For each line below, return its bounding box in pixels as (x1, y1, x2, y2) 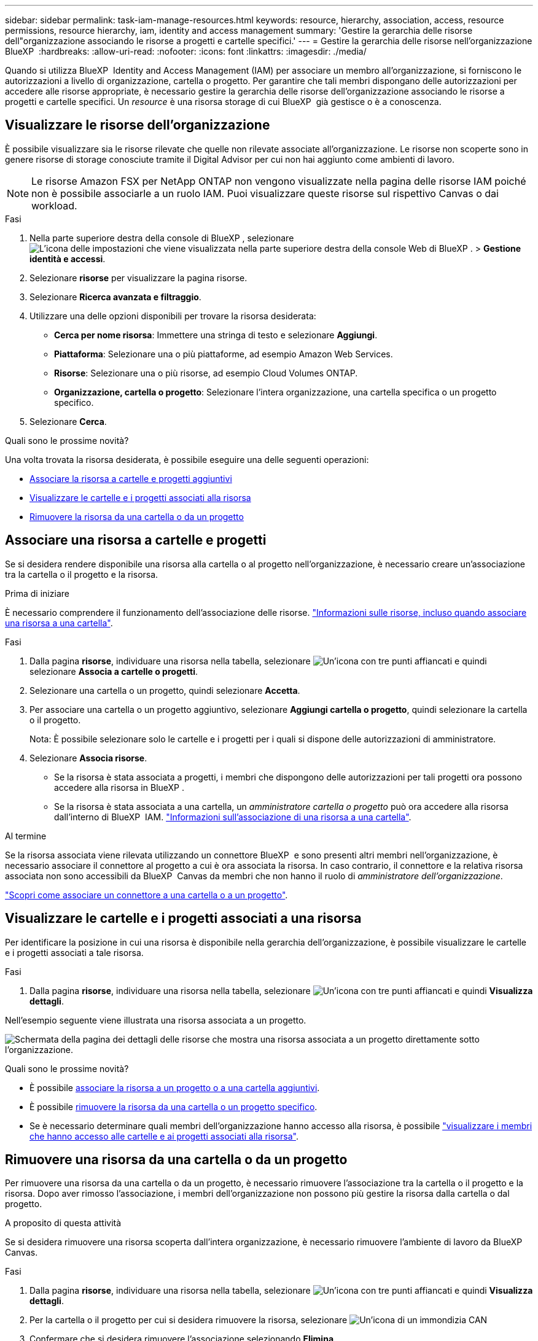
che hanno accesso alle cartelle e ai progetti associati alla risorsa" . (29, 1130, 298, 1141)
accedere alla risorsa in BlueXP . (54, 782, 185, 793)
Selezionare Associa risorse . (29, 752, 147, 763)
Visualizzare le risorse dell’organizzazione (5, 117, 270, 133)
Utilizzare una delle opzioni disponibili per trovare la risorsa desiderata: (29, 310, 316, 321)
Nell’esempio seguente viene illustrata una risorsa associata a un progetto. (5, 1014, 306, 1025)
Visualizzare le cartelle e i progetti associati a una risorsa (5, 911, 362, 927)
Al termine (5, 830, 47, 841)
